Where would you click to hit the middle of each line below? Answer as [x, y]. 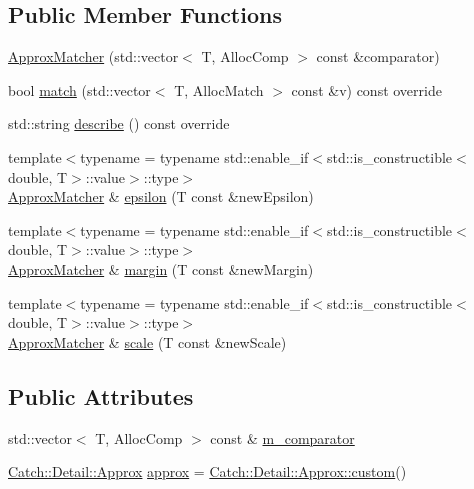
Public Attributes [101, 395]
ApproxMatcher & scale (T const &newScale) [147, 341]
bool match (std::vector [79, 89]
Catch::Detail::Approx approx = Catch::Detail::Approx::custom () [207, 471]
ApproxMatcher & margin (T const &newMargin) [161, 268]
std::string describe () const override [119, 123]
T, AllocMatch [219, 89]
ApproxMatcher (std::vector [93, 56]
